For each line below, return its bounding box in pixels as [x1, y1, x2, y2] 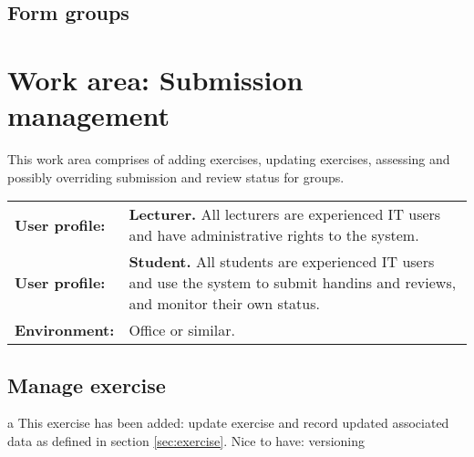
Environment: [15, 319, 115, 341]
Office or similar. [129, 319, 235, 341]
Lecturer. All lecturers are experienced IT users [129, 203, 441, 225]
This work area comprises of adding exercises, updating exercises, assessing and [7, 150, 450, 169]
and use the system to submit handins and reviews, [129, 272, 457, 294]
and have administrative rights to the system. [129, 224, 419, 246]
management [7, 97, 170, 134]
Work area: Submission [7, 60, 304, 98]
